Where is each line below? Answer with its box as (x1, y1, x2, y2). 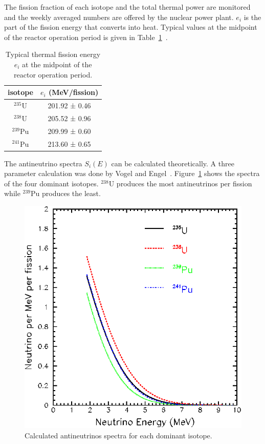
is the (244, 11, 261, 22)
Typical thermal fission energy (6, 49, 101, 60)
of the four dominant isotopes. (4, 178, 99, 188)
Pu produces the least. (31, 188, 101, 199)
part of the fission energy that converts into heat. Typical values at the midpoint (4, 22, 257, 32)
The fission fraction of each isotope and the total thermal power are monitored (4, 2, 251, 12)
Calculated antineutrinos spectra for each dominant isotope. (25, 430, 212, 441)
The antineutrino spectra (4, 158, 82, 168)
